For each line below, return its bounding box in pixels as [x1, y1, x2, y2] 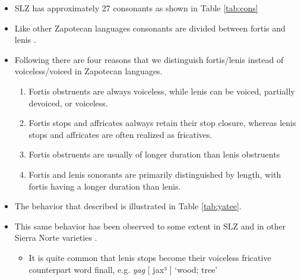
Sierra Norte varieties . [14, 231, 97, 244]
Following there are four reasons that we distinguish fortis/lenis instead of [14, 53, 284, 65]
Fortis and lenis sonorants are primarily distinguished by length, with [28, 168, 281, 180]
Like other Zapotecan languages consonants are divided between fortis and [14, 21, 286, 34]
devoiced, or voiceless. [28, 96, 108, 109]
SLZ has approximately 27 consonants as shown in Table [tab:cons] [14, 2, 258, 14]
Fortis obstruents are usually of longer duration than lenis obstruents [28, 148, 280, 161]
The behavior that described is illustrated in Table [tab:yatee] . [14, 200, 242, 212]
